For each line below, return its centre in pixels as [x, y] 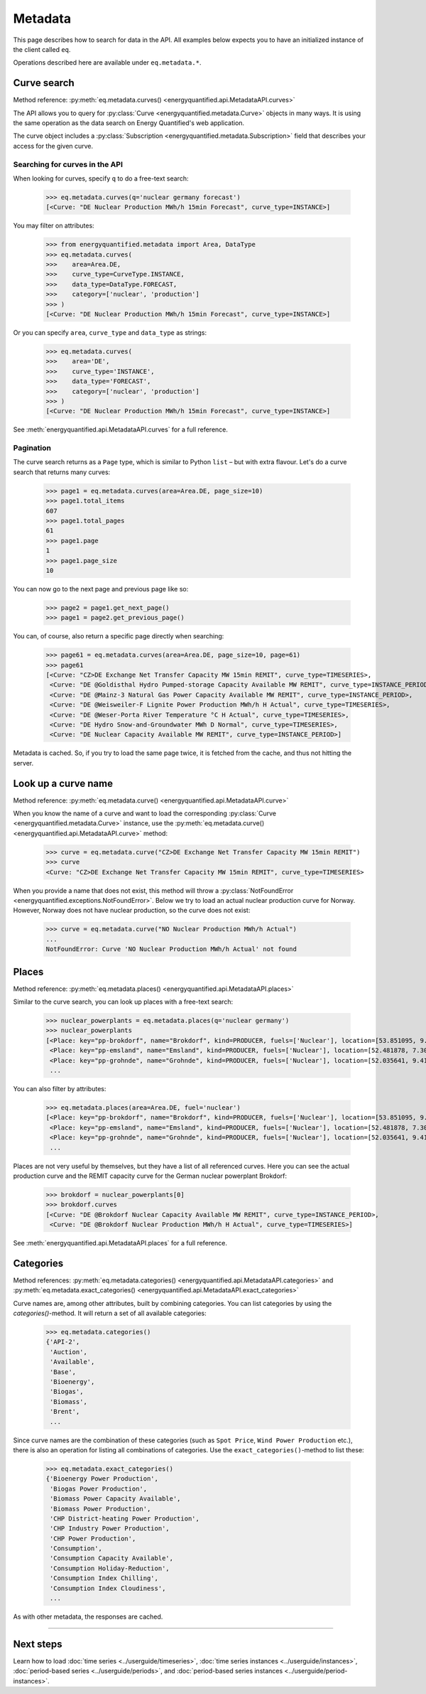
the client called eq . [42, 49]
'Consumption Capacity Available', [112, 1558]
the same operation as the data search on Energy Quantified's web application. [129, 123]
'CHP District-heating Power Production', [125, 1518]
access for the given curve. [53, 146]
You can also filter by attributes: [60, 1088]
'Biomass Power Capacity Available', [115, 1499]
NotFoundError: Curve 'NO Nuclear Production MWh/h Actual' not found [171, 949]
